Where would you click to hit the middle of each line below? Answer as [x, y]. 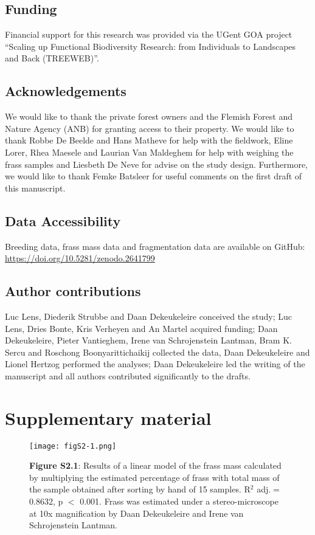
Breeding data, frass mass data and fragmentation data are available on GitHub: [155, 246]
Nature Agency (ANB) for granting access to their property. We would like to [150, 128]
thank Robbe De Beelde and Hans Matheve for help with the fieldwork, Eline [149, 140]
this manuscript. [35, 188]
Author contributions [73, 291]
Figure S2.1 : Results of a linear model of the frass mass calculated [155, 465]
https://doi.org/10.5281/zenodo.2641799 [80, 258]
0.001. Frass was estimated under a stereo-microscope [179, 501]
